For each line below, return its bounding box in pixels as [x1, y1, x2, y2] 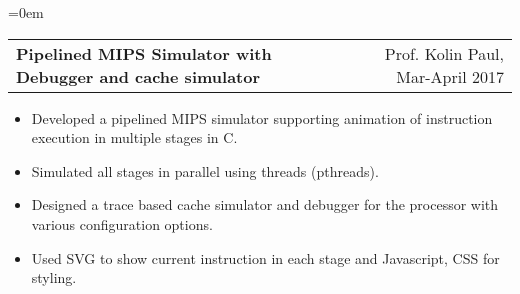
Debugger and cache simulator [16, 64, 261, 88]
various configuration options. [31, 213, 213, 234]
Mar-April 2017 [396, 64, 504, 88]
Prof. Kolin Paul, [384, 41, 504, 65]
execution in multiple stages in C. [31, 127, 238, 148]
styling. [31, 267, 77, 288]
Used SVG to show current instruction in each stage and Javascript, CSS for [31, 247, 500, 268]
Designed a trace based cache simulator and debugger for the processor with [31, 194, 499, 215]
